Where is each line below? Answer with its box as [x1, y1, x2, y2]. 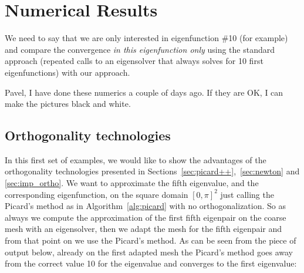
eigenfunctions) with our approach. [5, 66, 130, 78]
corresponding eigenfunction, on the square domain [5, 188, 188, 200]
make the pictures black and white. [5, 97, 131, 110]
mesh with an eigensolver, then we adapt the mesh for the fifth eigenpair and [5, 223, 282, 235]
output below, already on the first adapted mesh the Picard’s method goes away [5, 245, 293, 258]
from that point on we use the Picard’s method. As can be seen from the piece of [5, 234, 296, 247]
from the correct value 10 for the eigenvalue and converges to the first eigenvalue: [5, 257, 297, 269]
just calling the [220, 188, 274, 200]
